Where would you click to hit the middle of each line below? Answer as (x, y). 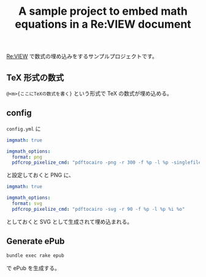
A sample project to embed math (103, 11)
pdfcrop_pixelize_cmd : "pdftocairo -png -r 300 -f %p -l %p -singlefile (107, 163)
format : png (27, 157)
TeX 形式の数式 (35, 78)
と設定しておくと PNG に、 (40, 175)
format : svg (27, 203)
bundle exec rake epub (35, 256)
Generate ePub (36, 241)
